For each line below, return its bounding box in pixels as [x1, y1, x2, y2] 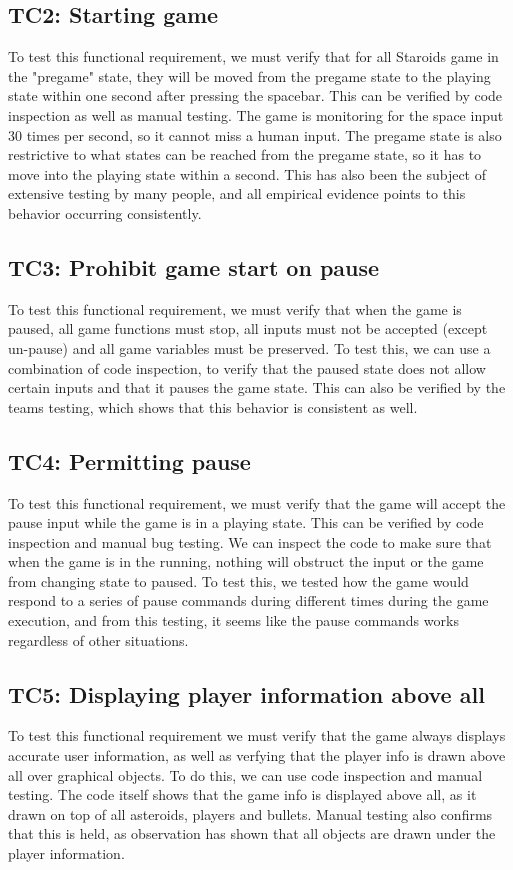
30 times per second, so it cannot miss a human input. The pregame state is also [8, 124, 502, 145]
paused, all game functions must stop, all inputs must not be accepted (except [8, 318, 488, 339]
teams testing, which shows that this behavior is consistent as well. [8, 396, 418, 417]
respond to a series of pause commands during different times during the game [8, 590, 489, 611]
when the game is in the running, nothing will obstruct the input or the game [8, 551, 484, 572]
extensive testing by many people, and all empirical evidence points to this [8, 183, 466, 204]
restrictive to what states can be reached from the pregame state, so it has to [8, 144, 482, 165]
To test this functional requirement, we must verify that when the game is [8, 298, 462, 319]
